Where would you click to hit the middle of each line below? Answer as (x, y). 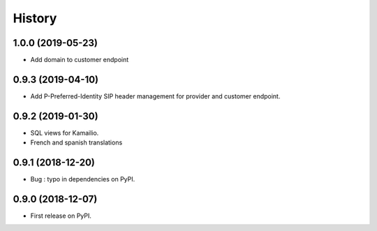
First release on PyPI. (61, 216)
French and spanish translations (76, 142)
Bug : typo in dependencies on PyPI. (83, 179)
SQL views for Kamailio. (65, 133)
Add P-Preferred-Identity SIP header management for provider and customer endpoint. (155, 96)
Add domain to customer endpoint (80, 60)
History (35, 18)
